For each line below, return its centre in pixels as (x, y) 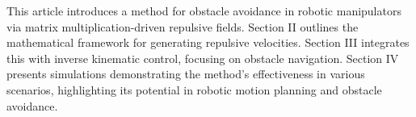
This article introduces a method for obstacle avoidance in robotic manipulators (204, 10)
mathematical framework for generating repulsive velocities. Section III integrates (208, 42)
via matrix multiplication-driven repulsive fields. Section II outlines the (183, 26)
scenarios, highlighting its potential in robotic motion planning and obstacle (194, 89)
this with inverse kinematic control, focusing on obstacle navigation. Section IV (203, 58)
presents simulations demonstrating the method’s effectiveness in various (186, 74)
